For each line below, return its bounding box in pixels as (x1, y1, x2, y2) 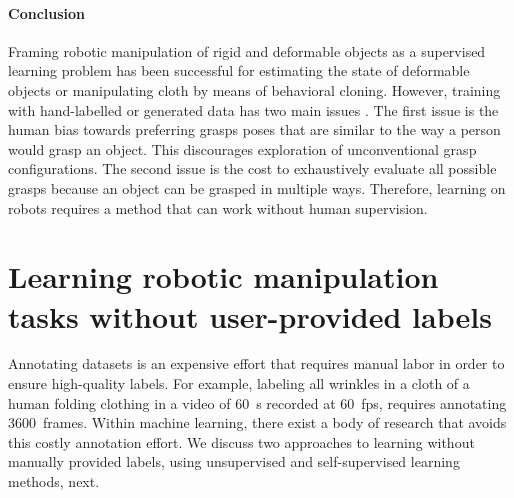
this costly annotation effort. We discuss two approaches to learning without (8, 431, 475, 452)
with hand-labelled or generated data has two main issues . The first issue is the (8, 99, 499, 120)
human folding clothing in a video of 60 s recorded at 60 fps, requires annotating (8, 392, 507, 413)
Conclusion (8, 2, 86, 23)
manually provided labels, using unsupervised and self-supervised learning (8, 451, 460, 472)
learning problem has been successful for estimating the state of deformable (8, 60, 470, 81)
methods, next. (8, 471, 100, 492)
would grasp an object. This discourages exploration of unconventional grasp (8, 138, 477, 159)
